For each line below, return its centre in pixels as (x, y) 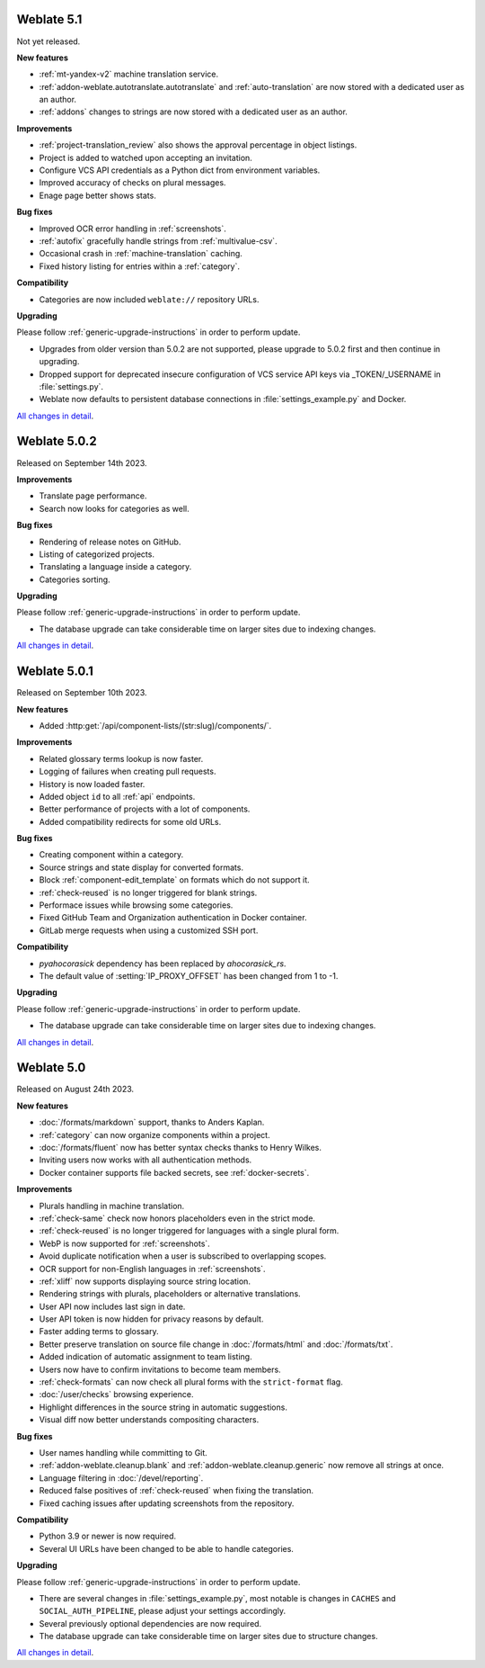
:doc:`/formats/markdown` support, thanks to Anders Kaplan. (152, 1122)
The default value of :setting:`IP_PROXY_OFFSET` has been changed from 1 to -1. (189, 975)
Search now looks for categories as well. (115, 508)
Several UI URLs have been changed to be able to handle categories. (166, 1548)
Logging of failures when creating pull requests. (128, 771)
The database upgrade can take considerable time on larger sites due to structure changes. (208, 1637)
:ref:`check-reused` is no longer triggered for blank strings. (148, 892)
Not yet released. (48, 41)
